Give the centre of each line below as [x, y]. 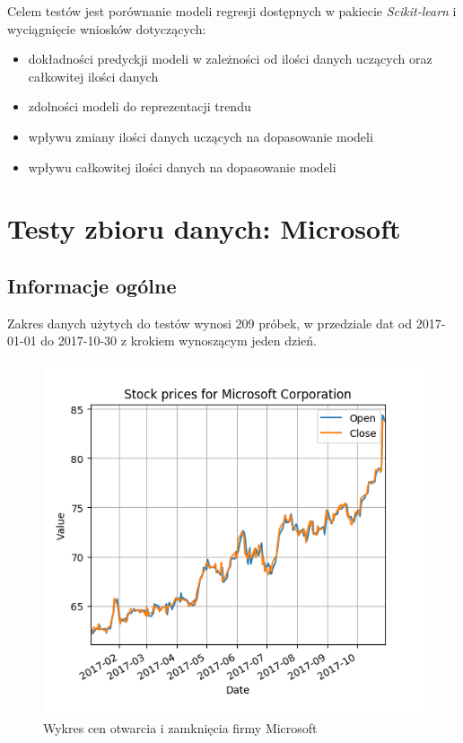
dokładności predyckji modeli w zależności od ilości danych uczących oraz [230, 59]
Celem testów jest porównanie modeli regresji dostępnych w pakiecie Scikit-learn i [232, 11]
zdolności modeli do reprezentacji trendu [140, 106]
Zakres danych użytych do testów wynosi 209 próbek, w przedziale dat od [210, 323]
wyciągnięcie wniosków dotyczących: [107, 28]
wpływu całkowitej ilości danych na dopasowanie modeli [182, 166]
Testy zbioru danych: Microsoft [204, 228]
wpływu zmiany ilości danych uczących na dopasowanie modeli [201, 136]
